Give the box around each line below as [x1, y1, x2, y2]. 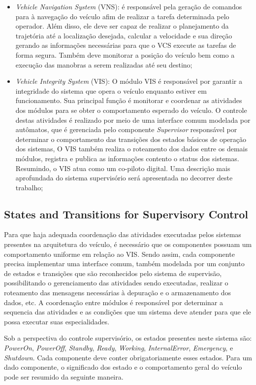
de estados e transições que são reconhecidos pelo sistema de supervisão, [4, 268, 222, 278]
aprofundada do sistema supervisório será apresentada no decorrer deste [15, 173, 233, 183]
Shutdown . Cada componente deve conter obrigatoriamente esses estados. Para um [4, 352, 252, 362]
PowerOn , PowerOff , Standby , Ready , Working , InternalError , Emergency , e [4, 343, 233, 353]
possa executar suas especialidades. [4, 316, 109, 326]
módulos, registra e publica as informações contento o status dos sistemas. [15, 153, 239, 163]
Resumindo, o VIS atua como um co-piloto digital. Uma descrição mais [15, 163, 230, 173]
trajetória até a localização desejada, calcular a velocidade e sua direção [15, 30, 232, 40]
